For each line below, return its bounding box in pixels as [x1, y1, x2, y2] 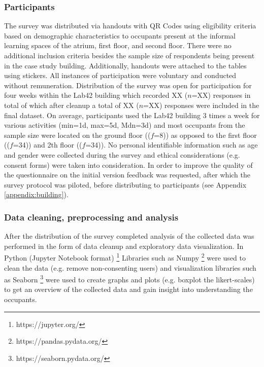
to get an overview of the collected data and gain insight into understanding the [4, 284, 253, 295]
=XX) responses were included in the [143, 99, 259, 110]
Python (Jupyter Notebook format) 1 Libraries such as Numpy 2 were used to [4, 251, 246, 263]
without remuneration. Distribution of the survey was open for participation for [4, 80, 252, 90]
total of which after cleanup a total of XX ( [4, 99, 139, 110]
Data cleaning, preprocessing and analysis [4, 210, 179, 223]
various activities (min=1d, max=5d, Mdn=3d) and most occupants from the [4, 120, 245, 130]
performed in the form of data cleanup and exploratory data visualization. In [4, 240, 244, 251]
